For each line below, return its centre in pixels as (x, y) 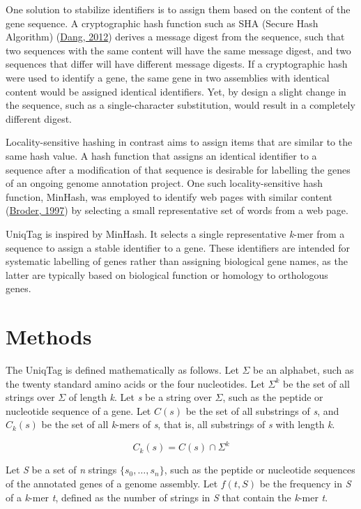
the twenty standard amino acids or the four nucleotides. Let (135, 383)
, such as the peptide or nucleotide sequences (260, 470)
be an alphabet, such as (304, 370)
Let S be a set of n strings (61, 470)
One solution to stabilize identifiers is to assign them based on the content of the (178, 9)
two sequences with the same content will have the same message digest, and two (178, 50)
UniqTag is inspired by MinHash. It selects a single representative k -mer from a (175, 233)
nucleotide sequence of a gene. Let (78, 410)
